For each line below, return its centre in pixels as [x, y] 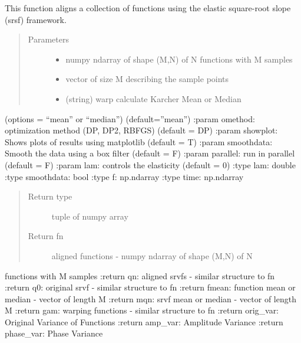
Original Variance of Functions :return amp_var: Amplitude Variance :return [144, 321]
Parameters [48, 39]
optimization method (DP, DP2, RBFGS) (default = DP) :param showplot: [141, 130]
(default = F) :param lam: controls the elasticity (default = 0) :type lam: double [150, 164]
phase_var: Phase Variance [54, 333]
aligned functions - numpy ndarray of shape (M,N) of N [152, 255]
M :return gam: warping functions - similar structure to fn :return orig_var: [142, 310]
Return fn [46, 236]
